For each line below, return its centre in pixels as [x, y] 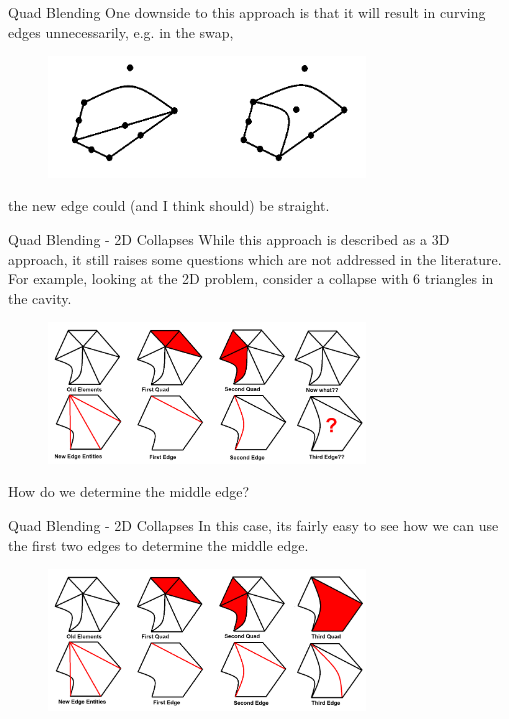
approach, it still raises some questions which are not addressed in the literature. [255, 258]
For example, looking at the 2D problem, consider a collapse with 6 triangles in [251, 278]
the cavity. [40, 297]
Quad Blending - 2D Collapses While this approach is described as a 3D [229, 239]
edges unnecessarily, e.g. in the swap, [121, 31]
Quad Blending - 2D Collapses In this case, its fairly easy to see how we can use [253, 525]
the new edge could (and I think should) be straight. [169, 205]
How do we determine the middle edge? [129, 491]
